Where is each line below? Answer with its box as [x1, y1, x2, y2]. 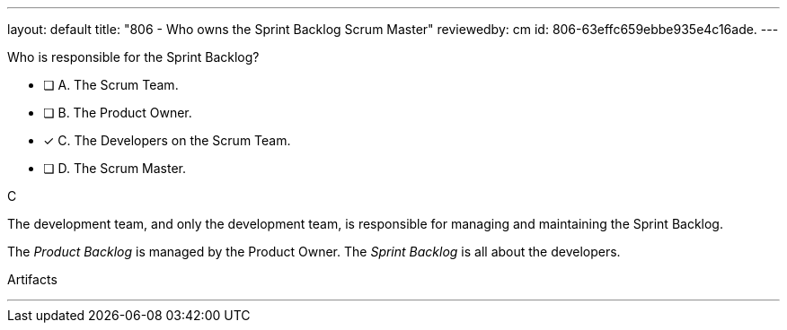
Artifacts [7, 272, 57, 287]
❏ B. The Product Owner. [43, 105, 192, 120]
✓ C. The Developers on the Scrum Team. [43, 133, 291, 148]
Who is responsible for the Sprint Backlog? [7, 49, 260, 65]
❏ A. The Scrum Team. [43, 77, 179, 92]
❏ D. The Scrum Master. [43, 161, 187, 176]
